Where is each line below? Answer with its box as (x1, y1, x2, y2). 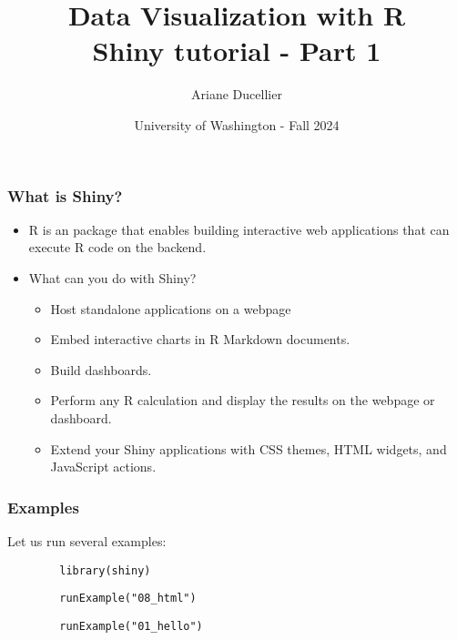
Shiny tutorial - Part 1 (92, 32, 381, 69)
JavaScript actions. (50, 457, 157, 476)
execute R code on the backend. (28, 238, 207, 257)
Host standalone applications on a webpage (50, 299, 291, 318)
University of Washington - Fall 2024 (134, 115, 340, 134)
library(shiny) (59, 564, 151, 577)
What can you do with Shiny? (28, 268, 197, 287)
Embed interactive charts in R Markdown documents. (50, 330, 350, 349)
